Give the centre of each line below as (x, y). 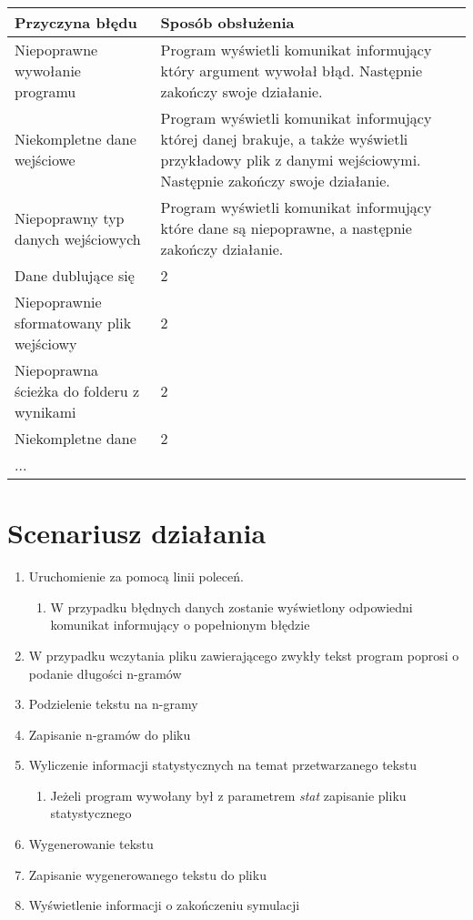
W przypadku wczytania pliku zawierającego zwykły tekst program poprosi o (244, 655)
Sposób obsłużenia (227, 22)
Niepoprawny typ (70, 217)
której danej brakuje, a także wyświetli (284, 139)
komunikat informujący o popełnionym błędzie (180, 625)
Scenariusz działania (137, 533)
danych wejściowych (78, 238)
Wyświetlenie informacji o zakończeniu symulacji (164, 905)
